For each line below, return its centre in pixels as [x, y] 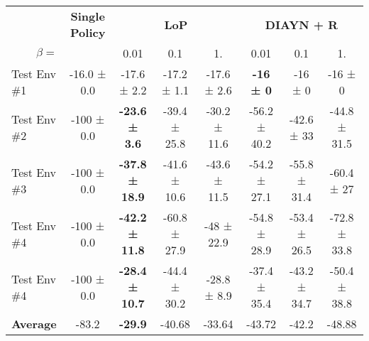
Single [88, 16]
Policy [88, 32]
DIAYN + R [301, 24]
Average [34, 324]
